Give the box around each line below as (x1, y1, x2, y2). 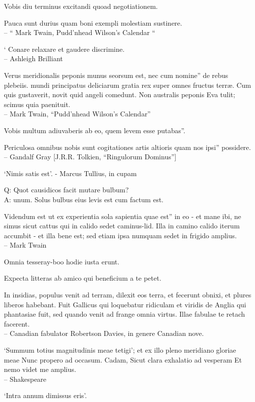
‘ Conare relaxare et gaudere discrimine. (4, 43, 125, 54)
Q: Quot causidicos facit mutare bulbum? (4, 184, 129, 195)
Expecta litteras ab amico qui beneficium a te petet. (4, 273, 161, 283)
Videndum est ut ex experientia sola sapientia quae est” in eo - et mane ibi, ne (4, 211, 241, 221)
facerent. (4, 318, 30, 329)
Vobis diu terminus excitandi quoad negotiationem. (4, 1, 158, 11)
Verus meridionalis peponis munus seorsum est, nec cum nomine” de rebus (4, 70, 228, 80)
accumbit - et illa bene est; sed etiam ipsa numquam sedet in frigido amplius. (4, 230, 237, 240)
